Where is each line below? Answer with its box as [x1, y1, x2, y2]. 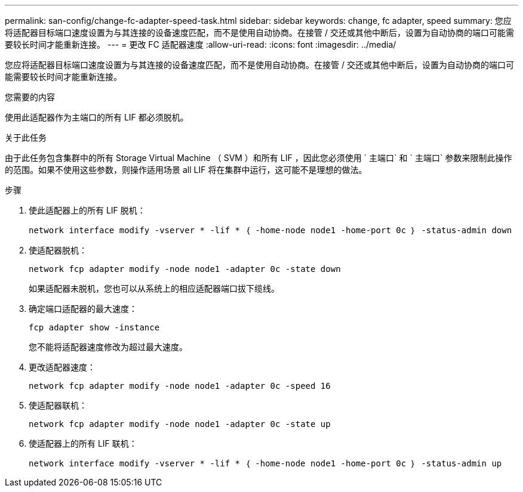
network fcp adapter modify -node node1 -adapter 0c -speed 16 [29, 381, 331, 391]
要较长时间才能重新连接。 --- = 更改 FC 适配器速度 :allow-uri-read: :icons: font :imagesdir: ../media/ [5, 39, 396, 49]
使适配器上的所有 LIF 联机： [29, 438, 137, 448]
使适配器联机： [29, 400, 87, 410]
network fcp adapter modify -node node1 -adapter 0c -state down [29, 264, 341, 274]
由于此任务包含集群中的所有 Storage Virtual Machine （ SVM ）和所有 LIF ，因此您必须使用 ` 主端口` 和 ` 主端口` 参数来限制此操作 [5, 153, 512, 163]
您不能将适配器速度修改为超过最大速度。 [29, 342, 187, 352]
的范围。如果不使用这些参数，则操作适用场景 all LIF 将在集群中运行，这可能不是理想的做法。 [5, 165, 367, 175]
